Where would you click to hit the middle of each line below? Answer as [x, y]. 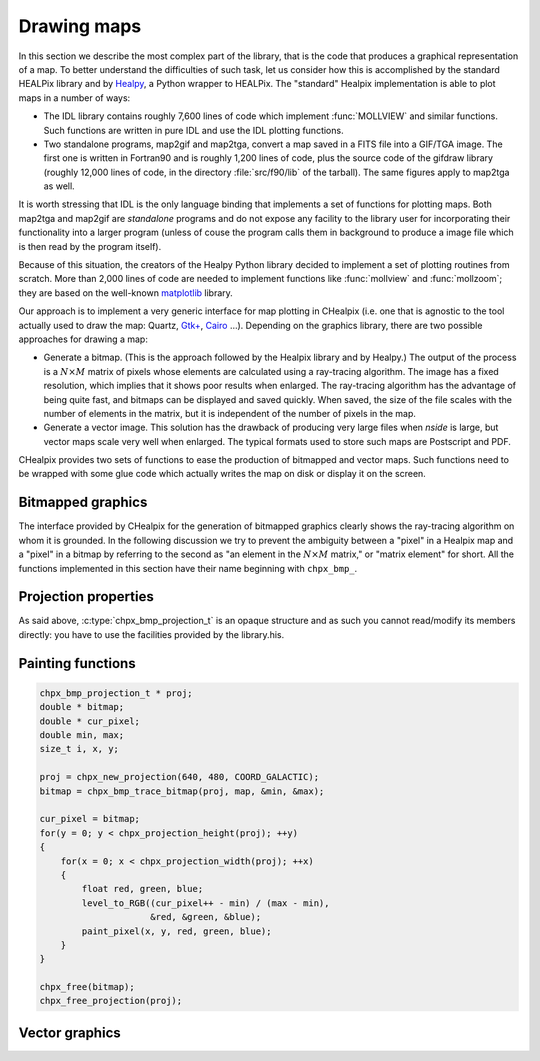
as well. [59, 186]
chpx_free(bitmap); [87, 987]
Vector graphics [69, 1032]
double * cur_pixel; [89, 721]
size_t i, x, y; [79, 749]
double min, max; [82, 735]
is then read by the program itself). [90, 246]
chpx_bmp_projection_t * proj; [116, 693]
